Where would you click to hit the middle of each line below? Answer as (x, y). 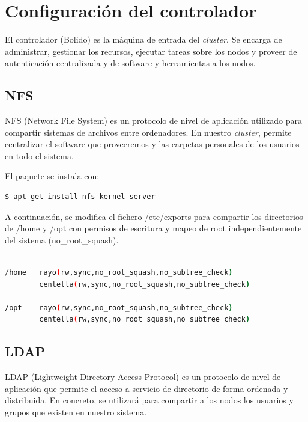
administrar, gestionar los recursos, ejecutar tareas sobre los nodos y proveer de (151, 51)
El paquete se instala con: (52, 176)
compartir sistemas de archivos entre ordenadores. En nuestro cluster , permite (148, 132)
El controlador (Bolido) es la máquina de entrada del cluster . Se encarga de (143, 39)
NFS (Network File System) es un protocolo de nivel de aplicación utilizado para (153, 121)
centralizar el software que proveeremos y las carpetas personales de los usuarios (152, 144)
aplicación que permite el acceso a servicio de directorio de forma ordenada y (146, 388)
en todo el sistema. (39, 155)
